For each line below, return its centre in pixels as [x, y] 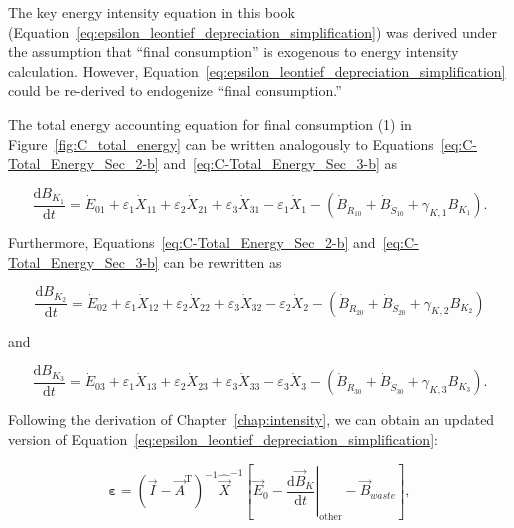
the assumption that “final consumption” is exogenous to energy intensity [233, 51]
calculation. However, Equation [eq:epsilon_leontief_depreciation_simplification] [257, 70]
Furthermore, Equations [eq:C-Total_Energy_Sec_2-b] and [192, 242]
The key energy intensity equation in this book [151, 12]
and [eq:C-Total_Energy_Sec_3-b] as [280, 163]
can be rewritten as [222, 261]
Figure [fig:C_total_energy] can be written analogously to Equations [221, 143]
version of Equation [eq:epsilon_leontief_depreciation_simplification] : [223, 439]
